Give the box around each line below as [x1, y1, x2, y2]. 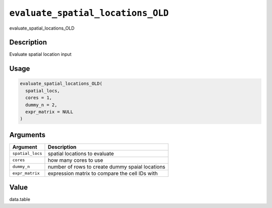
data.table [9, 196, 30, 202]
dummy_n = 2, [25, 102, 57, 108]
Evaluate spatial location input [9, 51, 72, 57]
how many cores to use [48, 156, 103, 163]
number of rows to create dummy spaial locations [48, 163, 166, 170]
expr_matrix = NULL [25, 109, 74, 115]
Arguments [9, 131, 46, 139]
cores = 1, [25, 95, 52, 100]
